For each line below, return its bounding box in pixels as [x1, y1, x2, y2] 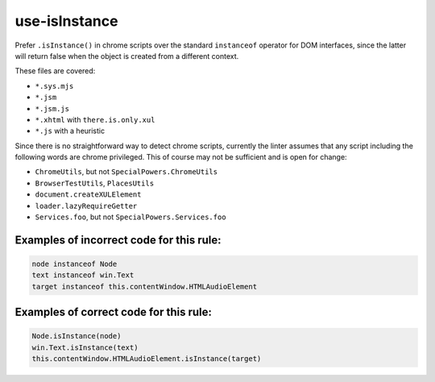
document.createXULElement [35, 190, 142, 199]
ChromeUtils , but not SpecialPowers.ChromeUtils [35, 167, 217, 176]
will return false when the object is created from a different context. [14, 51, 239, 60]
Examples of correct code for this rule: [14, 305, 213, 319]
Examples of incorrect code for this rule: [14, 233, 222, 247]
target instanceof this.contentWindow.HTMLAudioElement [31, 282, 258, 291]
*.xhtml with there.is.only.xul [35, 114, 155, 124]
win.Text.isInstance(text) [31, 343, 139, 352]
